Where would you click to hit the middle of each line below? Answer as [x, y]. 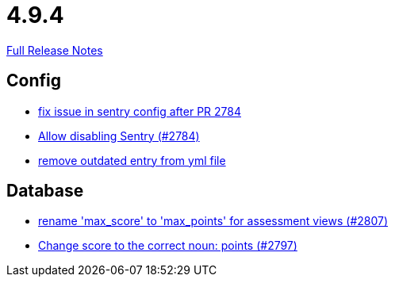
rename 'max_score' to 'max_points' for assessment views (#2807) [213, 221]
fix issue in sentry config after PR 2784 [140, 111]
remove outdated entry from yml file [132, 160]
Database [45, 191]
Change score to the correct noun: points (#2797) [168, 246]
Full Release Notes [55, 50]
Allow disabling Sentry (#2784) [119, 136]
